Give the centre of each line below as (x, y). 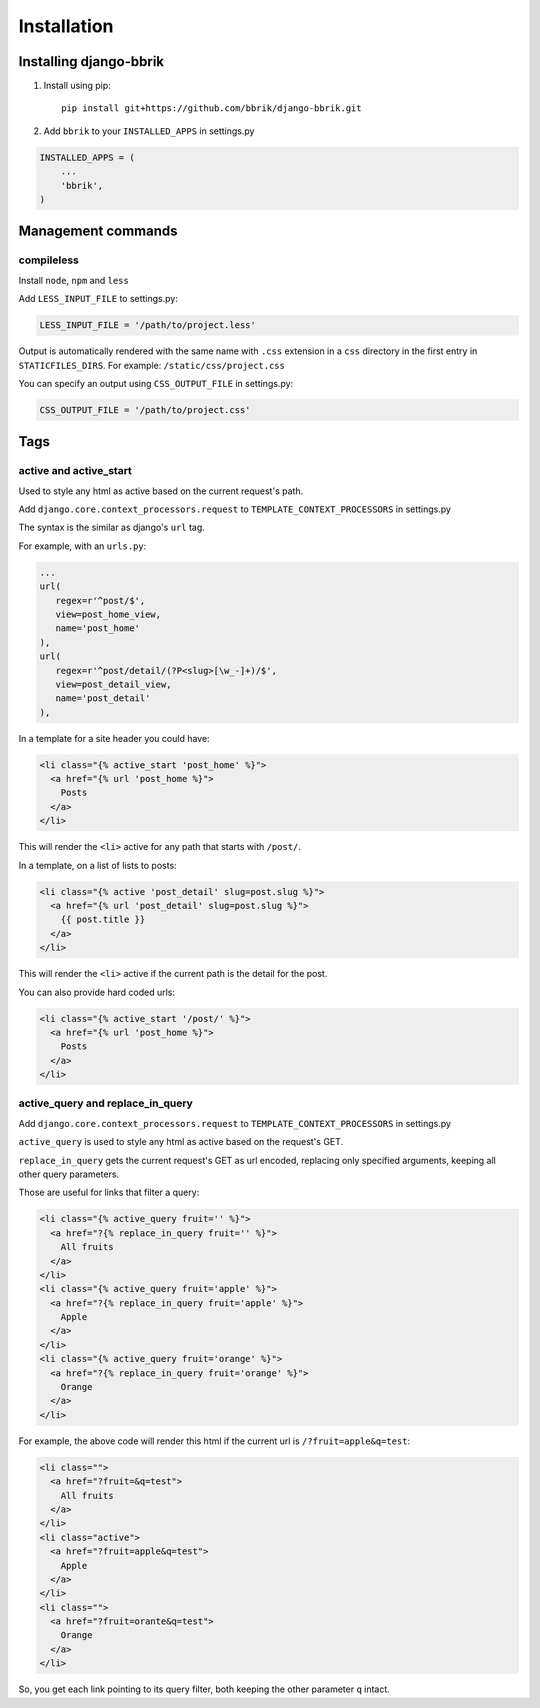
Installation (66, 26)
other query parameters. (69, 1174)
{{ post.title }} (103, 919)
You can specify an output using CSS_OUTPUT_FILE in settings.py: (156, 383)
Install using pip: (77, 86)
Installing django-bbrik (91, 61)
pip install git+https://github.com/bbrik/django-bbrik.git (211, 108)
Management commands (98, 231)
